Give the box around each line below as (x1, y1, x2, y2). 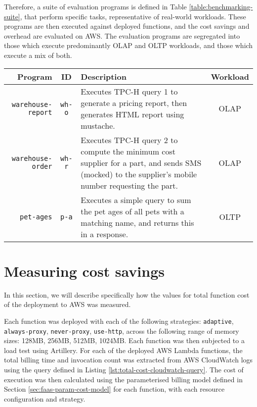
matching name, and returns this (81, 216, 194, 228)
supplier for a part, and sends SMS (81, 156, 202, 168)
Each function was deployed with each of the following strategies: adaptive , (4, 315, 234, 326)
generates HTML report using (81, 108, 184, 120)
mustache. (81, 119, 115, 131)
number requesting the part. (81, 179, 178, 191)
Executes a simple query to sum (81, 194, 191, 205)
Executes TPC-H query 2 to (81, 134, 178, 146)
